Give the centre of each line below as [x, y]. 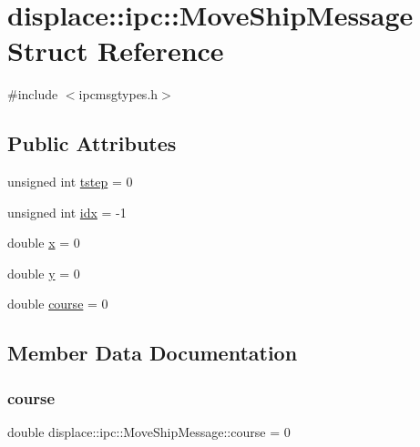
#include [33, 94]
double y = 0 [44, 273]
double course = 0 [58, 304]
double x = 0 [44, 243]
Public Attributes [92, 143]
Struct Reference [116, 51]
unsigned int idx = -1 [67, 212]
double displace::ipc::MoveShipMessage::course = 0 [149, 432]
